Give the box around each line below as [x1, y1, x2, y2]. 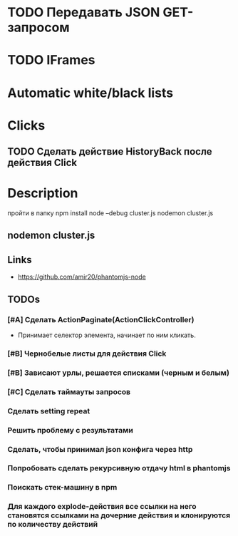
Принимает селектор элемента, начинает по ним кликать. [17, 331, 196, 339]
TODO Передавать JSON [7, 4, 160, 21]
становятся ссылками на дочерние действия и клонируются [7, 510, 231, 520]
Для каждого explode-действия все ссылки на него [7, 502, 197, 512]
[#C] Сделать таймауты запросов [7, 386, 131, 396]
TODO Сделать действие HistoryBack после [7, 145, 212, 158]
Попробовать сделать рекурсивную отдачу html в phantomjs [7, 463, 231, 473]
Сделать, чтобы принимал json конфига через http [7, 444, 193, 454]
